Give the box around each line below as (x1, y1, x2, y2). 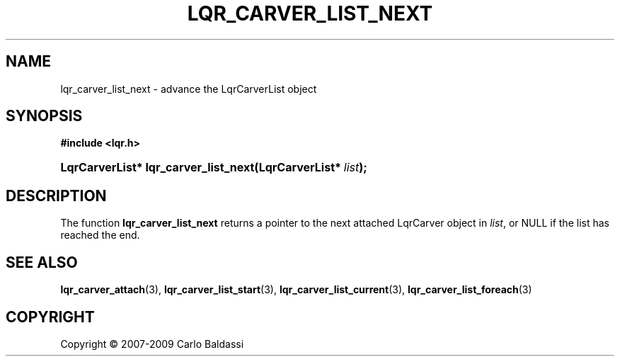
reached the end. (60, 229, 140, 242)
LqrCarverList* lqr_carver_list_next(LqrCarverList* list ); (60, 160, 367, 175)
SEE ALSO (6, 253, 78, 271)
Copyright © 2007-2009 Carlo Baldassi (60, 337, 244, 350)
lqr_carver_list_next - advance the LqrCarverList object (60, 82, 317, 95)
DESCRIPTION (6, 186, 107, 205)
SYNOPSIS (6, 107, 83, 125)
